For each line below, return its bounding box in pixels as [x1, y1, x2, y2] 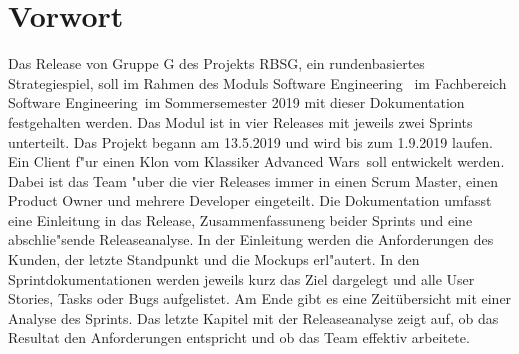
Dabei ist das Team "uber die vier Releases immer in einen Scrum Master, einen [8, 170, 498, 191]
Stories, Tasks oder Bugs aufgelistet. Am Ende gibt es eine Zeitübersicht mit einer [8, 288, 512, 309]
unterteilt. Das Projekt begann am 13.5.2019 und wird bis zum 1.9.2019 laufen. [8, 131, 493, 152]
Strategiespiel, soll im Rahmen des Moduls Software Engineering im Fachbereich [8, 72, 507, 93]
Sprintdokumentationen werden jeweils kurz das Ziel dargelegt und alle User [8, 268, 475, 289]
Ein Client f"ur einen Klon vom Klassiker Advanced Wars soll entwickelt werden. [8, 151, 505, 172]
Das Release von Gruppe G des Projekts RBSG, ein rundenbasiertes [8, 53, 425, 74]
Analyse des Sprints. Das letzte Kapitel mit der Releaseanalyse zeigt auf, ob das [8, 307, 499, 328]
